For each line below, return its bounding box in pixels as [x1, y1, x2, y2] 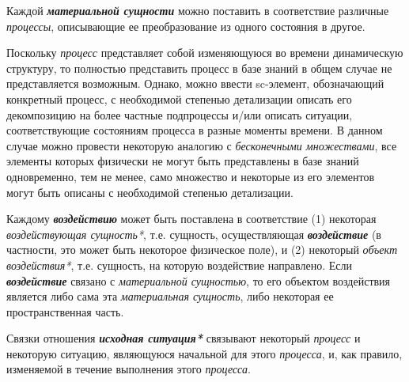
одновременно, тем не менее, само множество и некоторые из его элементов [6, 168, 375, 184]
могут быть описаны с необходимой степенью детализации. [6, 183, 293, 200]
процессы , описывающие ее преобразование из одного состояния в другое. [6, 17, 365, 34]
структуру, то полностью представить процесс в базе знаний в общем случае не [6, 59, 392, 76]
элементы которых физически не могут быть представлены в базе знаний [6, 153, 359, 169]
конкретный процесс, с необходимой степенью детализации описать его [6, 90, 352, 107]
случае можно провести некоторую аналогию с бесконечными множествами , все [6, 137, 397, 153]
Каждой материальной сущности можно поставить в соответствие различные [6, 2, 389, 18]
